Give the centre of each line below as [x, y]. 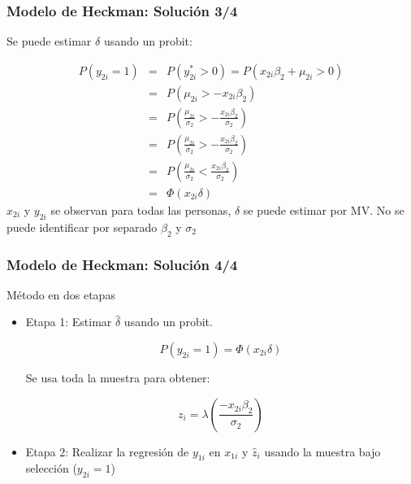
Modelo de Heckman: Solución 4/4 [122, 264]
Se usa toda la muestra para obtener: [118, 377]
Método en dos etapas [61, 294]
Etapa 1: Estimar [69, 322]
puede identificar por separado [82, 227]
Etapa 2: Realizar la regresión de [107, 451]
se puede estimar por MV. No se [324, 210]
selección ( [51, 468]
